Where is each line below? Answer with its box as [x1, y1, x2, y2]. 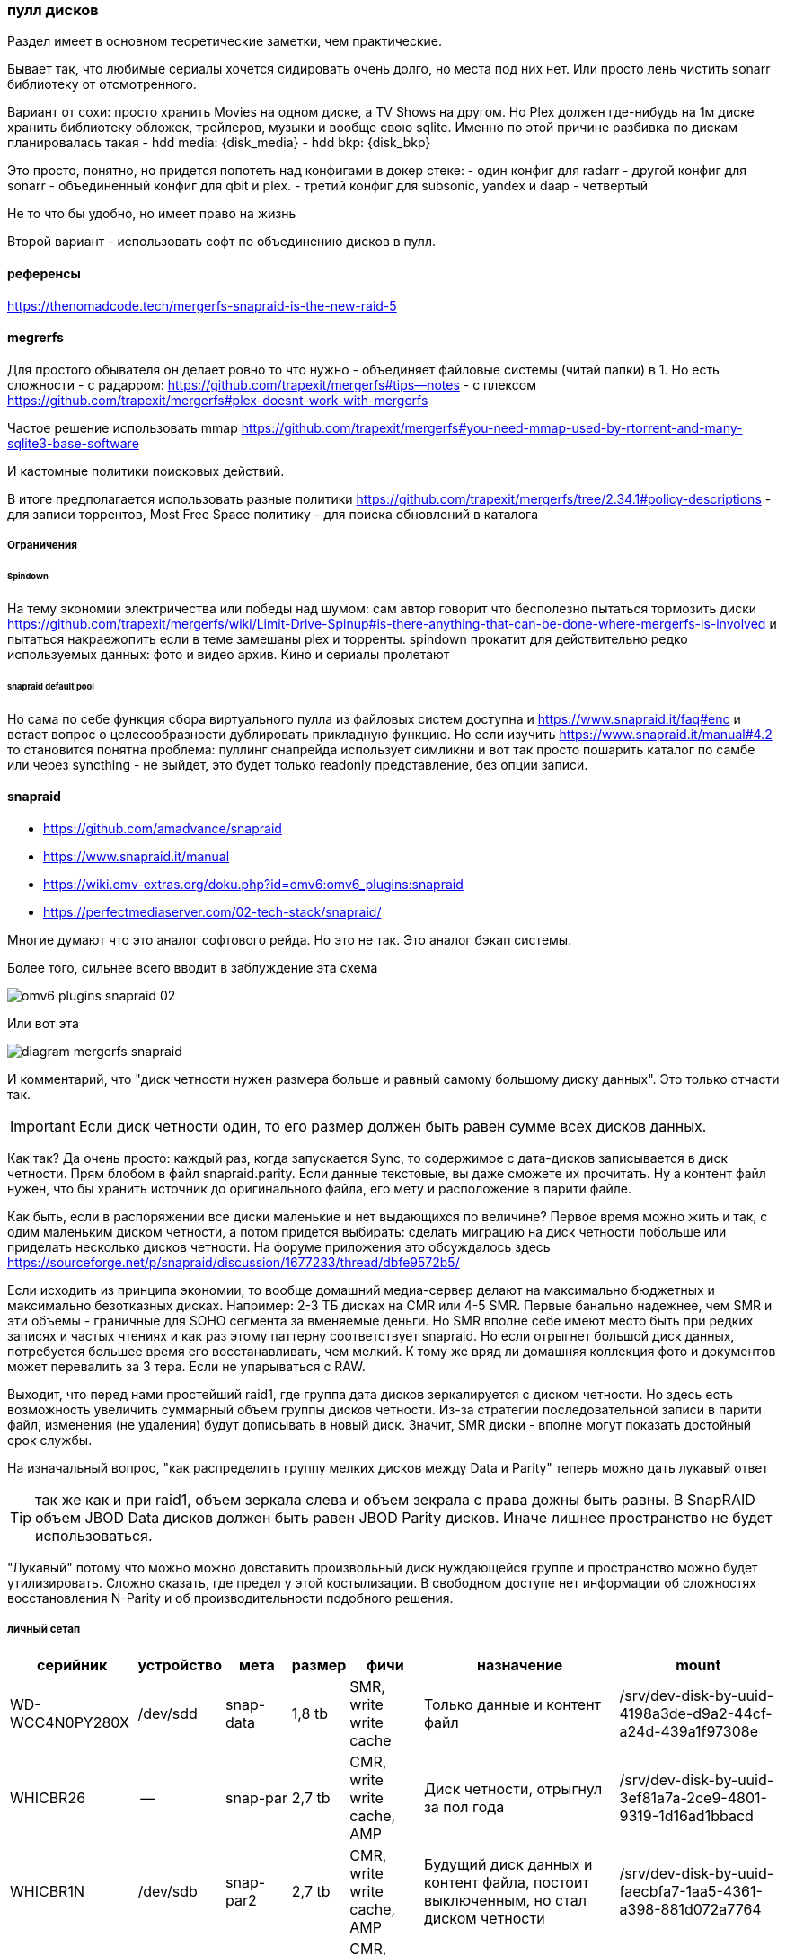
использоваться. [35, 1526, 153, 1545]
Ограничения [7, 539, 77, 552]
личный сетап [7, 1623, 81, 1636]
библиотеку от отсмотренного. [7, 76, 197, 92]
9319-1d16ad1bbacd [619, 1806, 754, 1825]
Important [10, 1116, 75, 1135]
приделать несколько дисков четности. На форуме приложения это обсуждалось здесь [7, 1238, 551, 1255]
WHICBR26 [10, 1788, 86, 1807]
